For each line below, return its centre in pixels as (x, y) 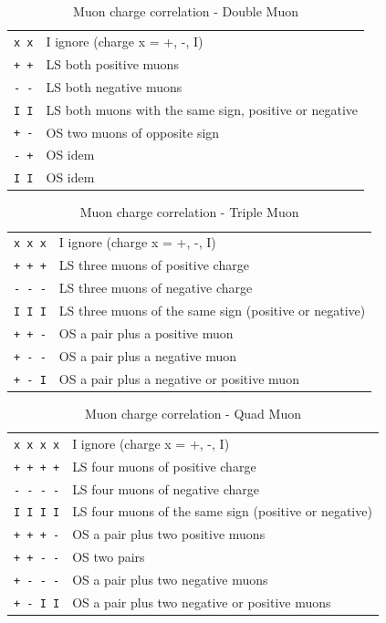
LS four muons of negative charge (166, 488)
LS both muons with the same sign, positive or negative (202, 109)
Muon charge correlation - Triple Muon (189, 212)
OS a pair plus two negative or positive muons (202, 602)
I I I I (37, 513)
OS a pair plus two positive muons (169, 534)
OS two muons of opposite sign (133, 132)
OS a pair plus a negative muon (147, 355)
